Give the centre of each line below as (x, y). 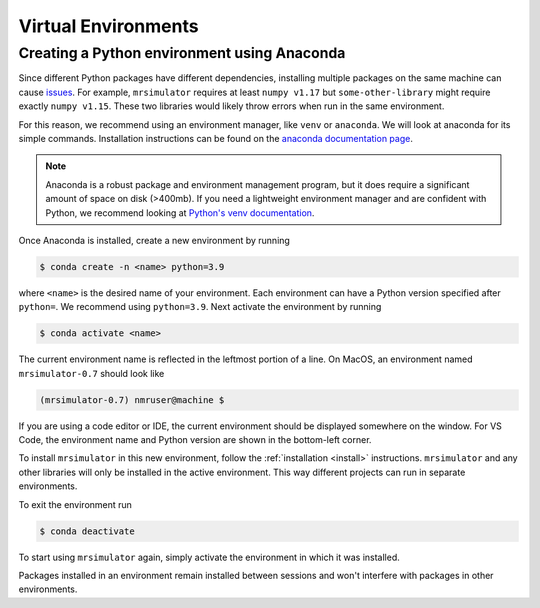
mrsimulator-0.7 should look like (91, 373)
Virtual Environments (108, 26)
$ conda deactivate (87, 531)
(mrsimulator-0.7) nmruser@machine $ (132, 399)
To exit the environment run (75, 504)
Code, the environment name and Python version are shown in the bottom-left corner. (195, 439)
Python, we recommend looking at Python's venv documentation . (180, 212)
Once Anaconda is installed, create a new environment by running (154, 240)
